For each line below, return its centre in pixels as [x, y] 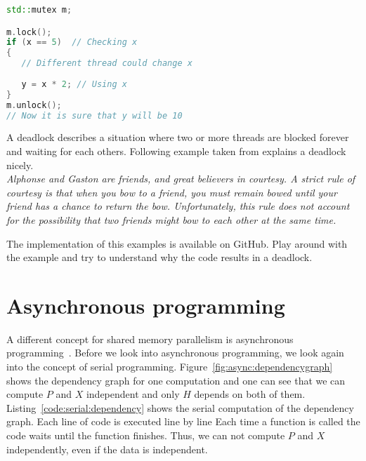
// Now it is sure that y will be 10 [94, 115]
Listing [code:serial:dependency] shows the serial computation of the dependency [180, 407]
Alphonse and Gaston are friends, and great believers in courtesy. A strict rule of [181, 179]
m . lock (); [29, 32]
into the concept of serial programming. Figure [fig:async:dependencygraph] [170, 367]
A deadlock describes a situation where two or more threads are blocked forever [178, 137]
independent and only [133, 394]
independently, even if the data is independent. [107, 449]
